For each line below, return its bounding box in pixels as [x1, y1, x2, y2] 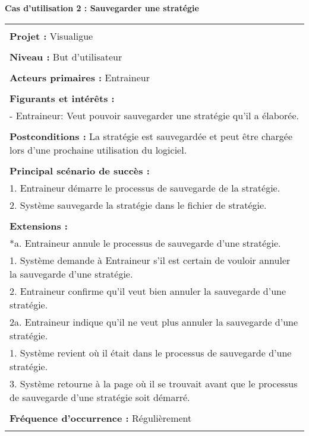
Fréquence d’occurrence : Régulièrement [10, 410, 192, 425]
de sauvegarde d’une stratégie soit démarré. [10, 390, 190, 404]
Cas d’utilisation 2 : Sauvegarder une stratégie [5, 2, 199, 14]
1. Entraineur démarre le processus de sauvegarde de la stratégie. [10, 180, 280, 195]
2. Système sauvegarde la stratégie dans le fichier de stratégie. [10, 198, 267, 212]
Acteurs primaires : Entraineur [10, 70, 150, 84]
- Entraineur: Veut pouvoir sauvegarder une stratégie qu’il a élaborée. [10, 108, 299, 122]
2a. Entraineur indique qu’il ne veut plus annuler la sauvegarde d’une [10, 314, 298, 329]
